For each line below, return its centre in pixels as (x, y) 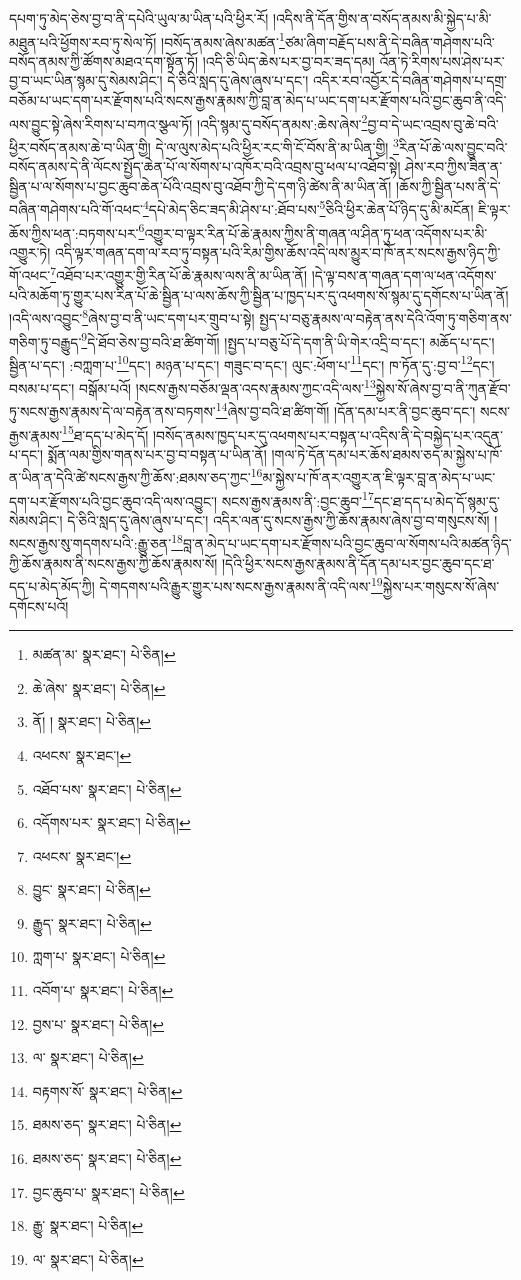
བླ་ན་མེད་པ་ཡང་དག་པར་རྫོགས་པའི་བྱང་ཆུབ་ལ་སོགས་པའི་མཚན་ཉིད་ (347, 543)
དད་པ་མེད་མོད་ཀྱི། (52, 585)
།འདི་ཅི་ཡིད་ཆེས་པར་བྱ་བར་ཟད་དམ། (288, 60)
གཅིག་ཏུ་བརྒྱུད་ (45, 341)
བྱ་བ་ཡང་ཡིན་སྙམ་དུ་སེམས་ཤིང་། (86, 80)
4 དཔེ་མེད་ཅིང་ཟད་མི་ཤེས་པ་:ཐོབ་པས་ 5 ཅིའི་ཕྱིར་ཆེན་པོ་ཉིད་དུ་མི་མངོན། (308, 207)
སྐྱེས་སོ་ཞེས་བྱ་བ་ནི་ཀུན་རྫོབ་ (443, 387)
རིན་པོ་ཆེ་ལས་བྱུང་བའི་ (453, 146)
